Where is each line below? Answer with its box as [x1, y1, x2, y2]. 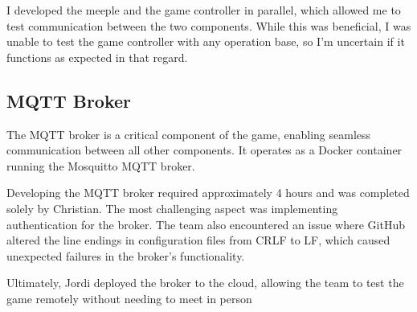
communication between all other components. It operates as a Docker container [6, 142, 403, 158]
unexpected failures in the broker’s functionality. [6, 247, 245, 264]
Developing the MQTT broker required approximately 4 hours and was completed [6, 184, 410, 201]
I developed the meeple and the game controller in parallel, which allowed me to [6, 2, 401, 18]
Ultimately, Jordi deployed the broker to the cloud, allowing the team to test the [6, 274, 404, 291]
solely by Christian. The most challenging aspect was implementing [6, 199, 338, 216]
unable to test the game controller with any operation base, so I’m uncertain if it [6, 33, 405, 50]
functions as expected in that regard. [6, 48, 188, 65]
